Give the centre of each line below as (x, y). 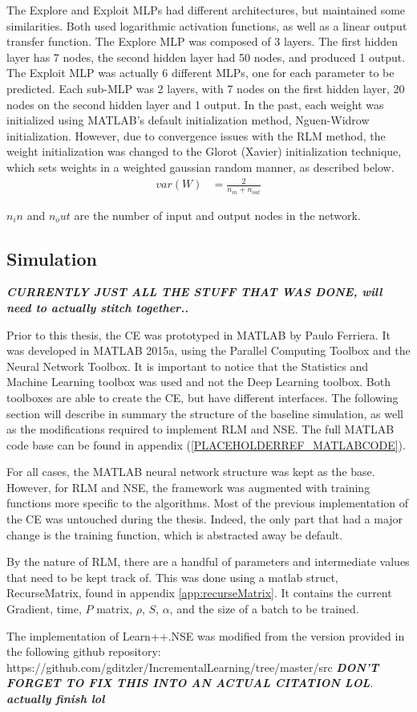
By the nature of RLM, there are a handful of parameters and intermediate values (208, 561)
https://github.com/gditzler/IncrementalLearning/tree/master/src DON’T (193, 667)
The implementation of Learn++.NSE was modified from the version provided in (206, 635)
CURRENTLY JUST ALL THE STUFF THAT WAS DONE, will (194, 292)
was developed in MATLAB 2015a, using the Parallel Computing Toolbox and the (208, 350)
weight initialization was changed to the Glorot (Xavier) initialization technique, (204, 151)
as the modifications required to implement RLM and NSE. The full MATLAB (200, 429)
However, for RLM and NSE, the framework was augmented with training (188, 487)
